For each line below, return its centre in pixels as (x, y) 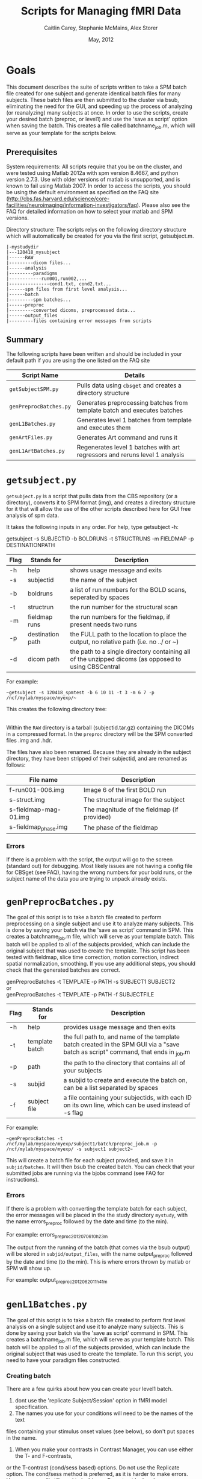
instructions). (23, 1180)
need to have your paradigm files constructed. (64, 1360)
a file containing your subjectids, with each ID (128, 1098)
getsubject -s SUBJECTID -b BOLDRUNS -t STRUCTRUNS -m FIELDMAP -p (100, 539)
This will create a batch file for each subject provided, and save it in (90, 1161)
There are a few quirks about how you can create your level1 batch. (90, 1389)
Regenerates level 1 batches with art (128, 448)
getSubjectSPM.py (34, 389)
